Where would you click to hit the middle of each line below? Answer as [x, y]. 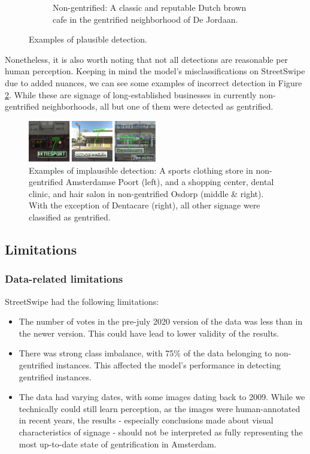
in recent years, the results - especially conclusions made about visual [146, 420]
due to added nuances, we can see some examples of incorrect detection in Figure [154, 82]
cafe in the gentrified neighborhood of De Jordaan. [145, 19]
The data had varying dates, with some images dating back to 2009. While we [162, 397]
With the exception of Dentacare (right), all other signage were [145, 205]
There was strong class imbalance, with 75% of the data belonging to [145, 353]
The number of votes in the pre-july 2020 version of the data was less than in [161, 321]
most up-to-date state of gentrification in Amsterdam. [118, 444]
